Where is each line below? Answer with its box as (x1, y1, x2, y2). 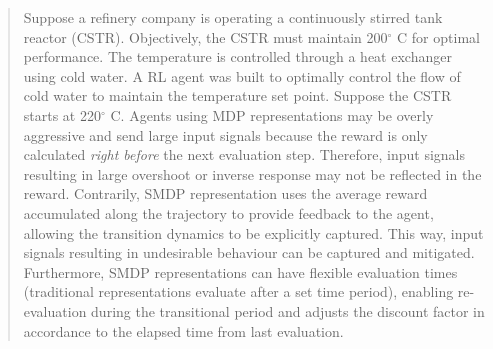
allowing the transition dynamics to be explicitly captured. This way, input (23, 222, 484, 243)
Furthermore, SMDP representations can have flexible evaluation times (23, 261, 458, 282)
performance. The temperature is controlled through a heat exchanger (23, 46, 452, 67)
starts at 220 (23, 104, 101, 125)
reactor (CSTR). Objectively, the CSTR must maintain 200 (23, 26, 388, 47)
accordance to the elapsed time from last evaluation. (23, 320, 344, 341)
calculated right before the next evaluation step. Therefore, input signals (23, 144, 465, 165)
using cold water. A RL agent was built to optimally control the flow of (23, 65, 461, 86)
